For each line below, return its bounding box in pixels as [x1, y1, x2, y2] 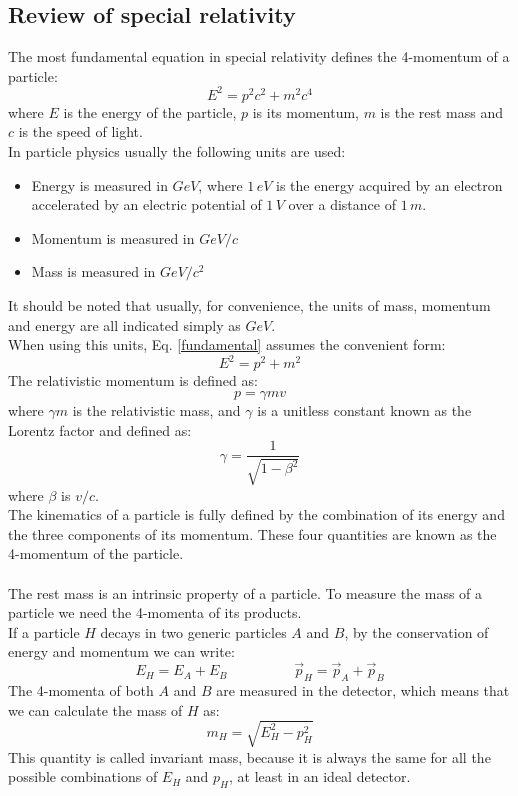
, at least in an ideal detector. [229, 766, 411, 787]
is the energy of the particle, [63, 101, 237, 122]
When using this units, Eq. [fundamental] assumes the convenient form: [8, 334, 446, 355]
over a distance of [288, 194, 396, 215]
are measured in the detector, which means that [216, 679, 510, 700]
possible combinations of [8, 766, 158, 787]
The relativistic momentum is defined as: [8, 370, 258, 391]
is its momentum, [252, 101, 359, 122]
